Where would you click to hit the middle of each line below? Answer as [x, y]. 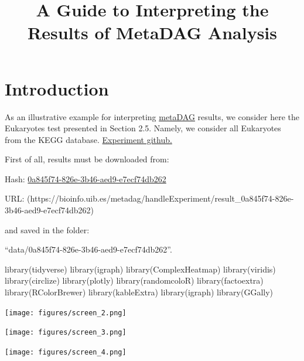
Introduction [57, 88]
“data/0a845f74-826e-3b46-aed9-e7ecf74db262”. [88, 249]
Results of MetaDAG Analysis [152, 33]
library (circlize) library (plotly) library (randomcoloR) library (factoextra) [134, 280]
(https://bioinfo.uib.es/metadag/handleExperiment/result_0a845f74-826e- [160, 198]
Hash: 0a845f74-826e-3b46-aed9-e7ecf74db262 [86, 178]
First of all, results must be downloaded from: [87, 159]
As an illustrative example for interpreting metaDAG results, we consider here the [152, 116]
